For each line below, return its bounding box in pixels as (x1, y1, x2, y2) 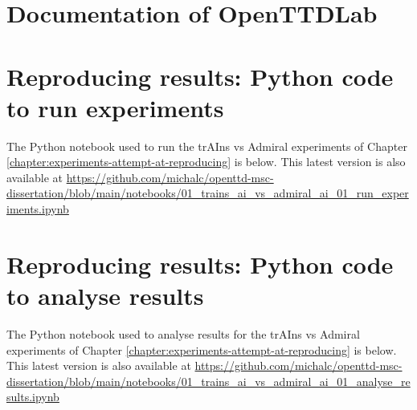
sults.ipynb (6, 388, 59, 405)
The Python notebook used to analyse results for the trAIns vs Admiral (6, 325, 360, 342)
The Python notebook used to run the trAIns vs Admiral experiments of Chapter (6, 137, 407, 154)
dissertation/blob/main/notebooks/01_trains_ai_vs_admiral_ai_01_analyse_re (6, 372, 411, 389)
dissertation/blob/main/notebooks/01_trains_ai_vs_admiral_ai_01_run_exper (6, 185, 409, 201)
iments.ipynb (6, 201, 69, 217)
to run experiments (6, 91, 224, 124)
